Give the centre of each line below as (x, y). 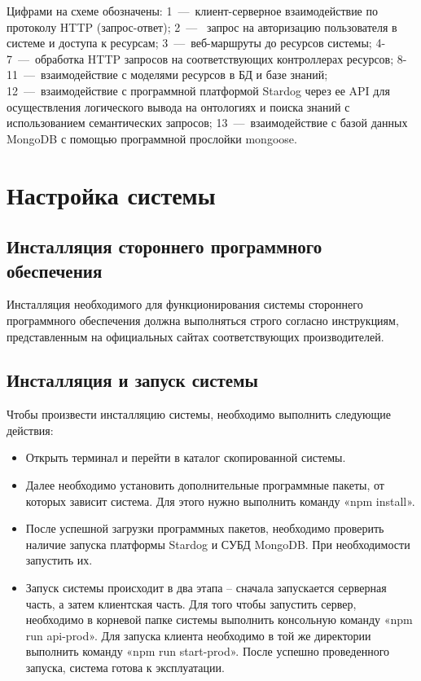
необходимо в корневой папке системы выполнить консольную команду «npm (219, 619)
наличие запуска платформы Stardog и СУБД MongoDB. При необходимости (218, 544)
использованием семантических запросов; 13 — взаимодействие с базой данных (207, 123)
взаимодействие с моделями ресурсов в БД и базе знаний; (184, 75)
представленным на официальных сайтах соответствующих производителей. (195, 336)
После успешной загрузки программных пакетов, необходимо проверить (205, 528)
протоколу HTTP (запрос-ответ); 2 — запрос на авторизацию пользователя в (202, 26)
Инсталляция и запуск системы (132, 380)
